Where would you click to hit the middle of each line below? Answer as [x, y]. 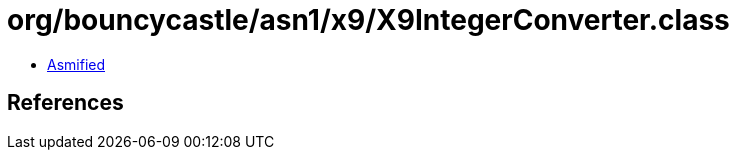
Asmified [76, 64]
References [65, 103]
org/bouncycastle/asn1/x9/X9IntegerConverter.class [368, 20]
